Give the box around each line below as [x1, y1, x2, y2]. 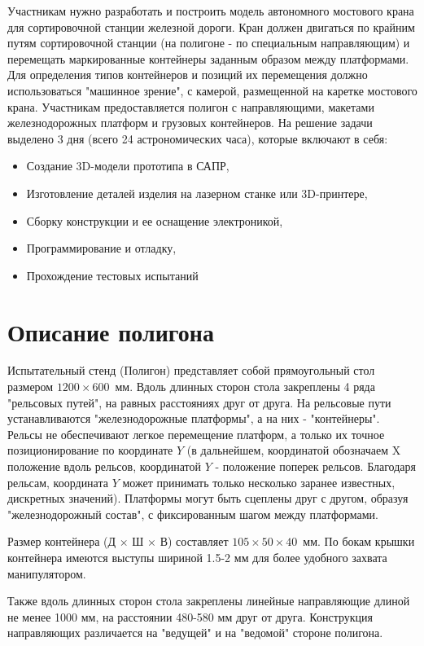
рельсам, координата [7, 473, 108, 490]
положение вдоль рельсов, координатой [7, 458, 201, 474]
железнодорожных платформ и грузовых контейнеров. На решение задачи [7, 114, 373, 131]
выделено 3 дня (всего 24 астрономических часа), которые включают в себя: [7, 130, 388, 147]
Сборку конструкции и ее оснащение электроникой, [26, 212, 283, 229]
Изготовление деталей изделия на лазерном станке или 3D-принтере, [26, 184, 368, 201]
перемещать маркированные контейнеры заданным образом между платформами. [7, 50, 409, 67]
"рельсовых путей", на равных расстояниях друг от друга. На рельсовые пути [7, 393, 391, 411]
